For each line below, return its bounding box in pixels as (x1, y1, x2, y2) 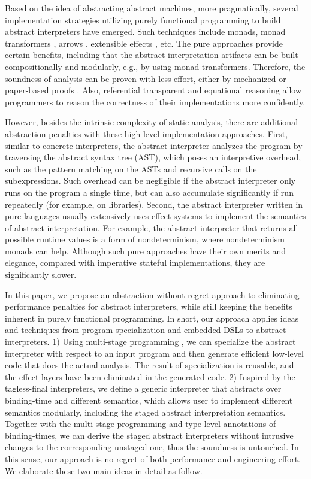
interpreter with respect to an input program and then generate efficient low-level (5, 347, 304, 359)
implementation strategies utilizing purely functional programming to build (5, 13, 281, 26)
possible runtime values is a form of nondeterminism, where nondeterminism (5, 233, 285, 245)
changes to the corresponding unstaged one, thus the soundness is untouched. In (5, 441, 299, 453)
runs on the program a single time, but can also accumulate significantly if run (5, 186, 294, 198)
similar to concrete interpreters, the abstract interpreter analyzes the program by (5, 139, 303, 151)
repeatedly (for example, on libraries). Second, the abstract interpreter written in (5, 198, 303, 210)
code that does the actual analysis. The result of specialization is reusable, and (5, 359, 294, 371)
